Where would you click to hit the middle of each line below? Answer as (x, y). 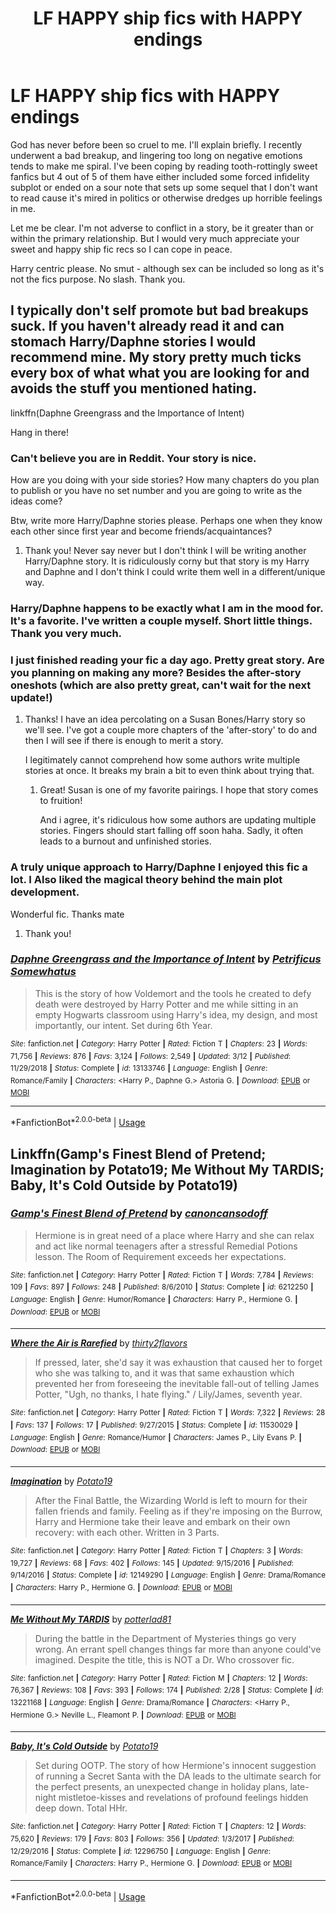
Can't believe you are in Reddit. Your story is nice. (133, 458)
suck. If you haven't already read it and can (147, 326)
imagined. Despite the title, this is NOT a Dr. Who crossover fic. (164, 1659)
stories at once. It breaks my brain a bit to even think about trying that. (169, 771)
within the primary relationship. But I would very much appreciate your (155, 238)
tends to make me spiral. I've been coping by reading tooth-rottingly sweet (164, 166)
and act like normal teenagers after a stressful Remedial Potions (166, 1246)
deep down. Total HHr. (81, 1808)
